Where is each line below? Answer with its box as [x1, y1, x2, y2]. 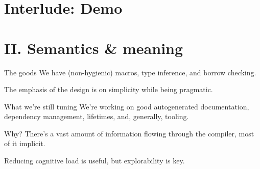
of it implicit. [4, 138, 45, 149]
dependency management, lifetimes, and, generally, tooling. [4, 111, 189, 122]
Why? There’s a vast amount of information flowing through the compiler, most [4, 128, 254, 138]
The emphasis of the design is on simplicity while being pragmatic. [4, 84, 213, 95]
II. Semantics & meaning [4, 37, 183, 58]
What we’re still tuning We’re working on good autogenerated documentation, [4, 101, 249, 111]
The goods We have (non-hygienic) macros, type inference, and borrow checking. [4, 67, 256, 77]
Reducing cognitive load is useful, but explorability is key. [4, 155, 185, 166]
